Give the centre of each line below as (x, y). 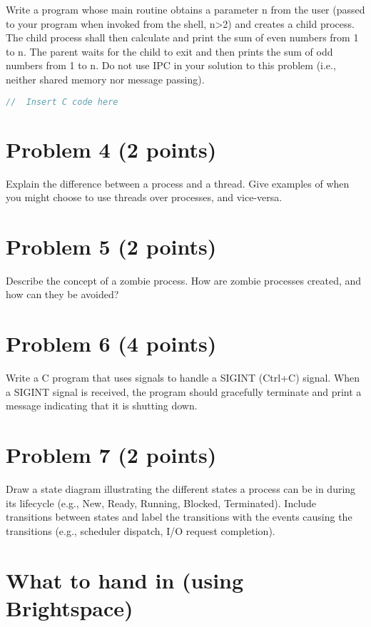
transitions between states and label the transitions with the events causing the (179, 517)
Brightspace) (70, 607)
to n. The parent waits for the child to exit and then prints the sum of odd (169, 51)
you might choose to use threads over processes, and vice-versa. (144, 197)
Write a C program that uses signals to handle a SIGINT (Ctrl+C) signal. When (183, 378)
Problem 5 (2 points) (111, 246)
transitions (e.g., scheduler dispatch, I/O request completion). (141, 530)
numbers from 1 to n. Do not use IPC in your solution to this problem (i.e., (171, 65)
